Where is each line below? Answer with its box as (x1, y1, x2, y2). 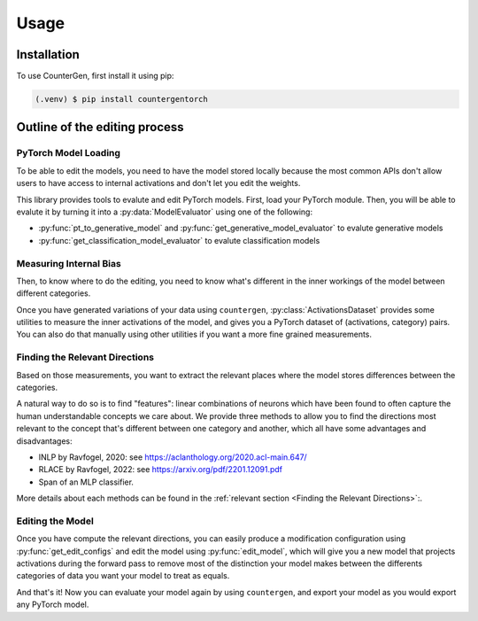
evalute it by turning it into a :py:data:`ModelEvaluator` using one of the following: (16, 206, 313, 217)
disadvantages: (16, 435, 73, 446)
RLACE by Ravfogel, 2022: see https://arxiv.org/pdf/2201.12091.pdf (38, 464, 283, 475)
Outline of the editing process (16, 120, 185, 135)
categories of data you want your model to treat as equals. (16, 571, 230, 581)
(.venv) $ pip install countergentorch (35, 94, 208, 105)
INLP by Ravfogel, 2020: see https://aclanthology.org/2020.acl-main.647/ (38, 452, 307, 462)
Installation (16, 47, 80, 62)
